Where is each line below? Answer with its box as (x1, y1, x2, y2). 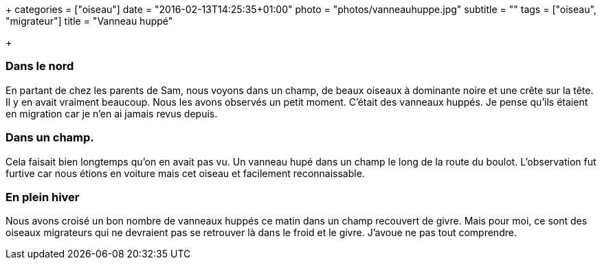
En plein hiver (5, 189, 80, 204)
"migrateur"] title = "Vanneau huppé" (5, 15, 173, 27)
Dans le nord (5, 59, 74, 73)
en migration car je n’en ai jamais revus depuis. (5, 107, 218, 119)
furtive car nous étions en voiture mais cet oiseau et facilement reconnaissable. (5, 167, 365, 179)
